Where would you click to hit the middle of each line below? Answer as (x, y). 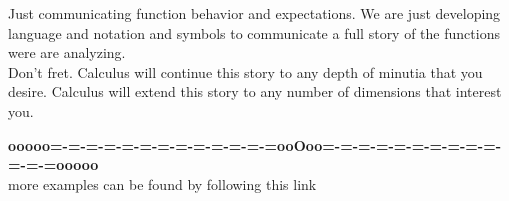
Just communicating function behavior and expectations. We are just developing (254, 13)
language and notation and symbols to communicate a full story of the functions (254, 32)
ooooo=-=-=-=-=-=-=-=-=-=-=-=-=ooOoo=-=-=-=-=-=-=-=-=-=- (255, 144)
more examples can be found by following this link (162, 183)
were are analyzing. (67, 52)
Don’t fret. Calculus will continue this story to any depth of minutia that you (245, 71)
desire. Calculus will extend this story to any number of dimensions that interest (255, 91)
